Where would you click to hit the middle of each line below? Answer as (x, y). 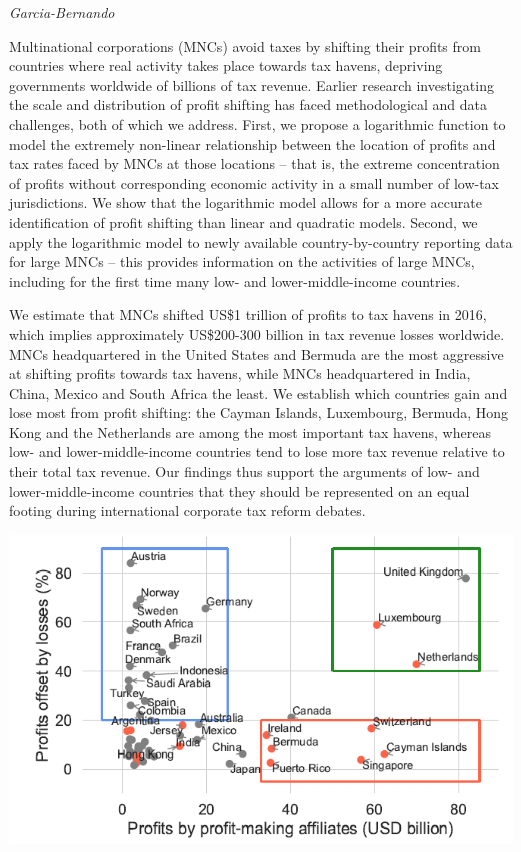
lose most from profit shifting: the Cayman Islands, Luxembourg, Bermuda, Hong (259, 412)
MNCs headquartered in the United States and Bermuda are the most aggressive (256, 353)
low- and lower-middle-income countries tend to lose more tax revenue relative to (257, 451)
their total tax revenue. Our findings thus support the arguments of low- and (244, 471)
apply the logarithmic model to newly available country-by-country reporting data (261, 241)
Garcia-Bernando (62, 12)
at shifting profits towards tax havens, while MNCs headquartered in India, (240, 373)
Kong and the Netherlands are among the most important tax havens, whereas (250, 431)
